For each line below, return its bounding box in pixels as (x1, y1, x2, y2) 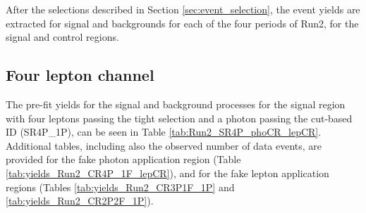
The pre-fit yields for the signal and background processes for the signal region (6, 96, 346, 111)
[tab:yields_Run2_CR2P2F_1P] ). (6, 193, 154, 208)
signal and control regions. (6, 30, 119, 44)
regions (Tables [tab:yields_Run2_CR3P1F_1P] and (6, 179, 235, 194)
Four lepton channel (6, 64, 154, 86)
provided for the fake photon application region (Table (6, 152, 241, 167)
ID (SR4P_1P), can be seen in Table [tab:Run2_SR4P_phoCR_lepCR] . (6, 124, 322, 139)
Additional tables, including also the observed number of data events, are (6, 138, 322, 153)
